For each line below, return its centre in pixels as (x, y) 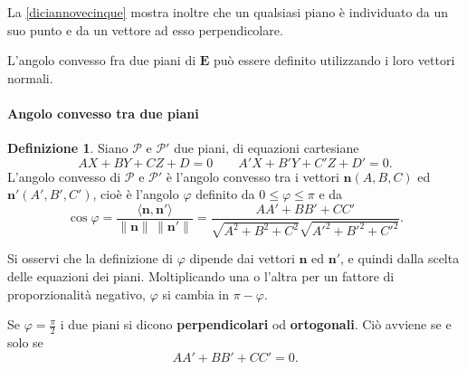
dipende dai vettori (242, 258)
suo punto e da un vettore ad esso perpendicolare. (145, 29)
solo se (25, 342)
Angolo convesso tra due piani (103, 113)
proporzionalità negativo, (76, 294)
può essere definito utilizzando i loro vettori (334, 60)
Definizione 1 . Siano (68, 148)
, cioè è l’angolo (136, 194)
